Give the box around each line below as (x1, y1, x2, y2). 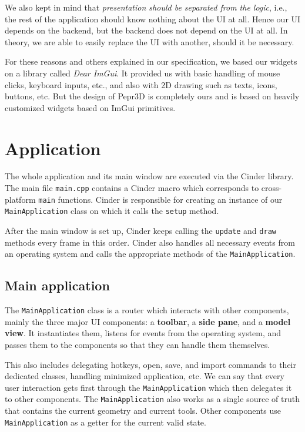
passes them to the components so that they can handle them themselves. (5, 338, 270, 350)
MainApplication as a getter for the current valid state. (5, 416, 206, 428)
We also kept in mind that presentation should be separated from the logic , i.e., (5, 1, 287, 13)
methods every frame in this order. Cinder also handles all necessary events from (5, 236, 295, 248)
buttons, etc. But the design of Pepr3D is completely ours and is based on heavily (5, 90, 300, 102)
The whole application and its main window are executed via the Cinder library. (5, 170, 294, 182)
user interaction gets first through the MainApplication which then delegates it (5, 381, 292, 393)
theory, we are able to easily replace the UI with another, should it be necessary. (5, 35, 294, 48)
